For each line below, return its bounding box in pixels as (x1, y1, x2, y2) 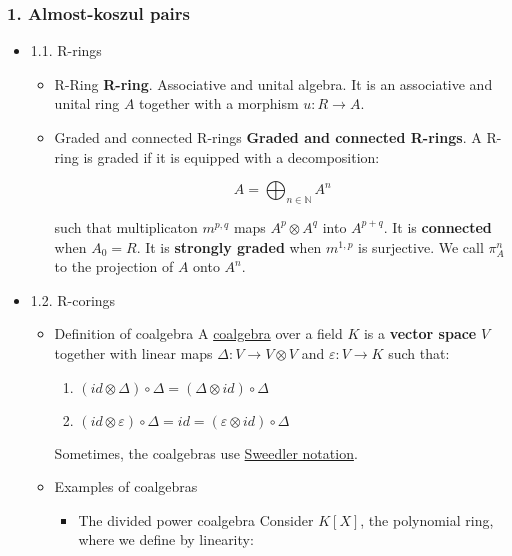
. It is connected (383, 216, 492, 237)
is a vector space (363, 323, 477, 344)
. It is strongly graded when (136, 236, 322, 257)
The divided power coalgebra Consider (78, 509, 314, 530)
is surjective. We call (358, 236, 484, 257)
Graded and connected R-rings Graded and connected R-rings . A (54, 127, 482, 147)
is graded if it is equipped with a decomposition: (83, 146, 380, 167)
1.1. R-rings (30, 40, 102, 61)
